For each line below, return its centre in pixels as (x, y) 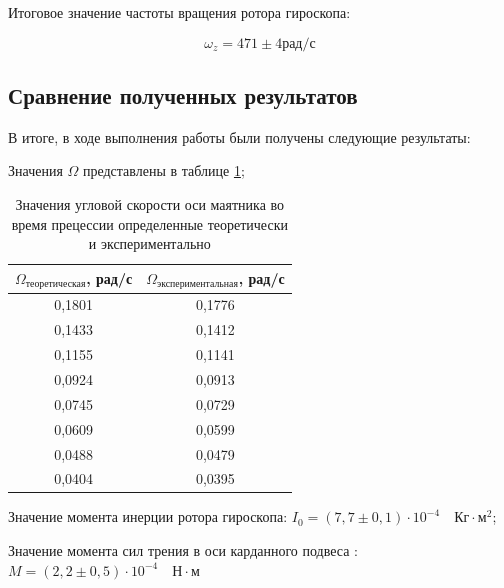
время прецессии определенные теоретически (149, 223)
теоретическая (55, 284)
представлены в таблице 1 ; (163, 170)
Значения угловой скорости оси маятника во (150, 203)
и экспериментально (149, 243)
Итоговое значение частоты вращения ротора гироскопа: (179, 12)
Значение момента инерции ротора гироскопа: (148, 516)
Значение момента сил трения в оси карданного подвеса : (183, 550)
